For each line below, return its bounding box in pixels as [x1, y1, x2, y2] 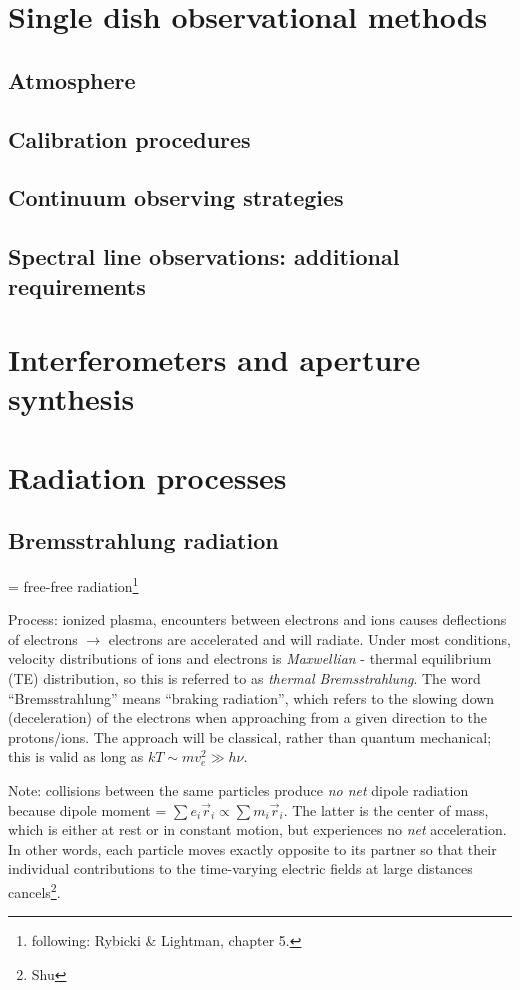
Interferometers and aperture [8, 339, 421, 380]
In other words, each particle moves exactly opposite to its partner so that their [8, 838, 497, 859]
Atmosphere [8, 64, 136, 95]
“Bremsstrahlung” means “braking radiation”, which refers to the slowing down [8, 687, 495, 708]
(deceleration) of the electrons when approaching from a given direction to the [8, 707, 487, 728]
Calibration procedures [8, 123, 251, 154]
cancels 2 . [8, 879, 61, 902]
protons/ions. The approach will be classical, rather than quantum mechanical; [8, 726, 492, 747]
